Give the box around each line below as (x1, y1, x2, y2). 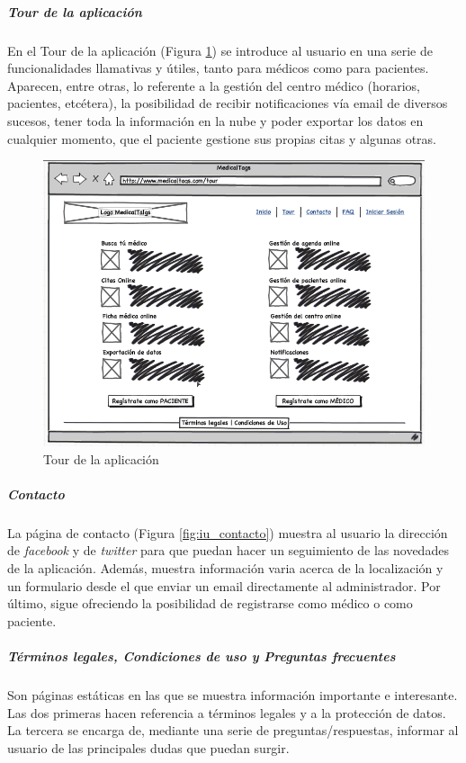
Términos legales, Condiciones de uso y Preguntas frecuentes (7, 647, 396, 666)
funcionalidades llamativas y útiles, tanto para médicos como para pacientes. (7, 58, 429, 77)
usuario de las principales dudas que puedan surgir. (7, 738, 290, 757)
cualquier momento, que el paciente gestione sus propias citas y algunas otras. (7, 129, 437, 148)
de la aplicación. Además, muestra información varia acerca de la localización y (7, 559, 444, 578)
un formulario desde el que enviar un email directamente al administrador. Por (7, 576, 441, 595)
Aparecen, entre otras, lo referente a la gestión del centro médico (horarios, (7, 76, 421, 94)
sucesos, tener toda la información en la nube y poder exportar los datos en (7, 111, 424, 130)
